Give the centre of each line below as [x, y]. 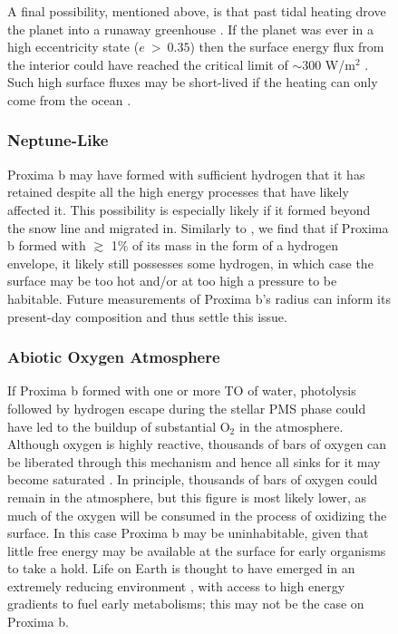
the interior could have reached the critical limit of [148, 64]
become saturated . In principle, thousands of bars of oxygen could [193, 479]
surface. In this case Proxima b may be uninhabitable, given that [188, 533]
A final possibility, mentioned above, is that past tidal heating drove [197, 11]
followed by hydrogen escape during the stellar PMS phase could [187, 408]
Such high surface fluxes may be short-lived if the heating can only [193, 82]
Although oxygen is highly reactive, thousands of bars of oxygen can [197, 444]
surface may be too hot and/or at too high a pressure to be [172, 281]
